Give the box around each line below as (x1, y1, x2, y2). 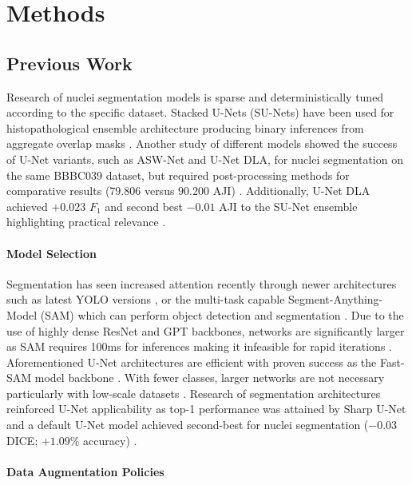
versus (144, 182, 175, 199)
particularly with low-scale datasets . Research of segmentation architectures (6, 384, 381, 401)
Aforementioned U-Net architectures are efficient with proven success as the (6, 353, 377, 370)
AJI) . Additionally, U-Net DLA (212, 182, 370, 199)
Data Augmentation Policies (6, 463, 164, 479)
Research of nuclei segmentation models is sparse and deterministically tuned (6, 88, 384, 105)
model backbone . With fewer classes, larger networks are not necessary (34, 369, 385, 386)
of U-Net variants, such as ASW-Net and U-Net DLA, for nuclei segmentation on (6, 150, 403, 167)
